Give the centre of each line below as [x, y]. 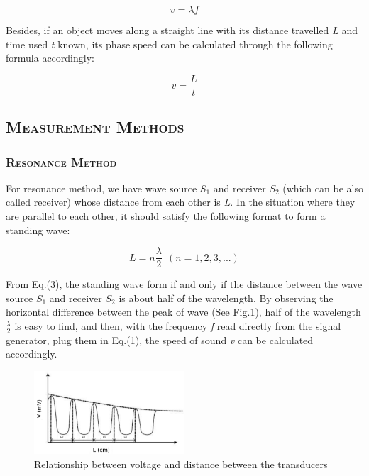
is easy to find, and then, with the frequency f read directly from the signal [178, 326]
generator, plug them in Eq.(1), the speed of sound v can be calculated [160, 339]
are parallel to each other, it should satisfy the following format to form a [166, 216]
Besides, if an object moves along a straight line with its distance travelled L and [182, 30]
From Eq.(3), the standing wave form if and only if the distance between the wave [184, 284]
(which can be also [323, 188]
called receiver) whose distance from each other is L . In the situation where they [181, 202]
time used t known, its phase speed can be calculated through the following [169, 44]
